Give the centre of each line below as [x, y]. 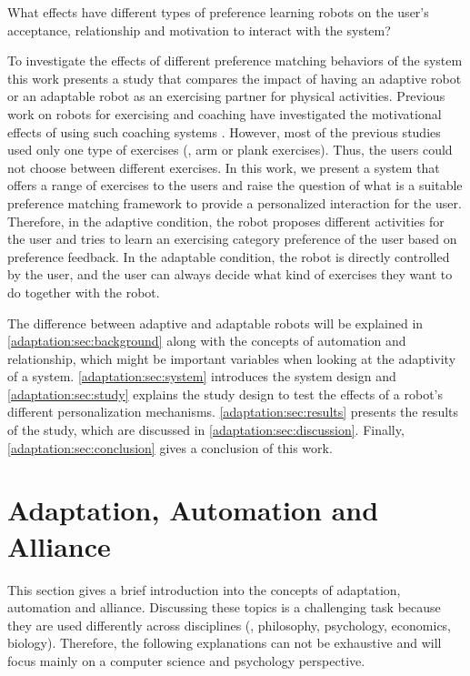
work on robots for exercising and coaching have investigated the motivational [225, 113]
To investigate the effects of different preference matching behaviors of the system [235, 61]
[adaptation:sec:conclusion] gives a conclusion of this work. [170, 447]
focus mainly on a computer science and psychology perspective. [186, 660]
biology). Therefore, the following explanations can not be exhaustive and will [225, 643]
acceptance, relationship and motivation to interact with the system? [199, 30]
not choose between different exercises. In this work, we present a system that [224, 167]
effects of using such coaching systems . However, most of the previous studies [224, 131]
